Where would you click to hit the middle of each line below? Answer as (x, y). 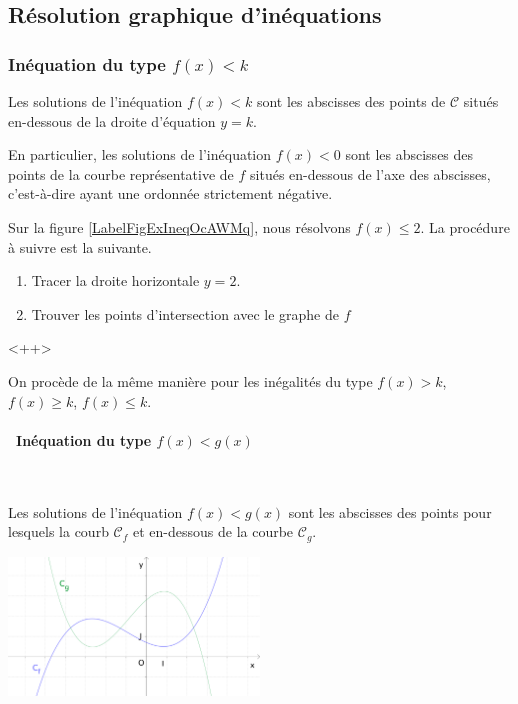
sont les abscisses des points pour (390, 511)
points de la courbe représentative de (121, 173)
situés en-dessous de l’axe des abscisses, (370, 173)
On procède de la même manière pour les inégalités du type (190, 380)
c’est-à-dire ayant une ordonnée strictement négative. (170, 193)
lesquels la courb (58, 531)
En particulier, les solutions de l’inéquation (140, 154)
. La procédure (465, 226)
